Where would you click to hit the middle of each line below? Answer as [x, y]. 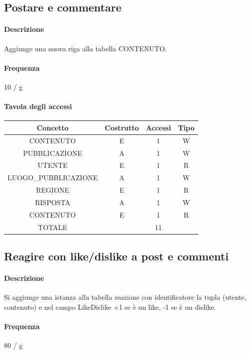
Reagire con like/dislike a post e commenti [116, 256]
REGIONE [53, 190]
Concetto [53, 127]
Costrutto [122, 127]
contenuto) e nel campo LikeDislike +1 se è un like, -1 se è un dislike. [110, 306]
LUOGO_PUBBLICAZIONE [53, 177]
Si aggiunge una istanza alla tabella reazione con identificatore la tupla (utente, [125, 297]
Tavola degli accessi [38, 106]
